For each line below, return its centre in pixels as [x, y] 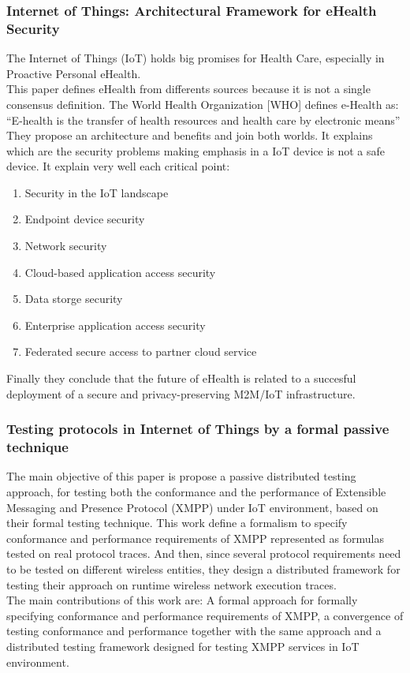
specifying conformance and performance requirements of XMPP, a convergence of [205, 615]
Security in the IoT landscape [97, 192]
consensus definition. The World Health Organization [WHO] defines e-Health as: [203, 104]
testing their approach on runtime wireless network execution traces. [171, 584]
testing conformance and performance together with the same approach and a [194, 631]
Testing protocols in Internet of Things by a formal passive [198, 429]
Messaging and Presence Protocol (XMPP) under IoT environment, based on [192, 507]
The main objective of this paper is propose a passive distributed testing [181, 476]
